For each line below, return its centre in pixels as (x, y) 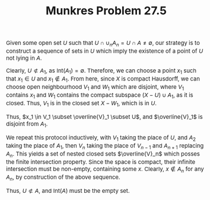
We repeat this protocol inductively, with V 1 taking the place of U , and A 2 (101, 138)
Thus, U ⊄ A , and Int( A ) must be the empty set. (68, 191)
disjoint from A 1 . (27, 125)
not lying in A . (24, 58)
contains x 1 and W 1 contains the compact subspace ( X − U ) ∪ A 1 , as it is (100, 96)
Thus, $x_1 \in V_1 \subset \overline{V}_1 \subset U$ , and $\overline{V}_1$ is (105, 117)
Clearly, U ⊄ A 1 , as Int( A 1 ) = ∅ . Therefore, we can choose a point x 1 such (101, 71)
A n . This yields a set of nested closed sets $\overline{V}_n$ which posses (103, 154)
